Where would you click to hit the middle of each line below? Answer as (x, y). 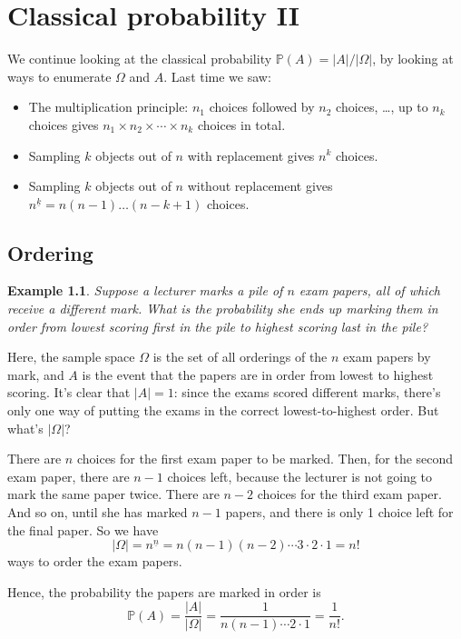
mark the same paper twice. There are (113, 494)
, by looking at (413, 59)
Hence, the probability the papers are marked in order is (164, 591)
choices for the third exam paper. (349, 494)
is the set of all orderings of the (240, 357)
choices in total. (241, 124)
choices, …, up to (382, 107)
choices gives (64, 124)
